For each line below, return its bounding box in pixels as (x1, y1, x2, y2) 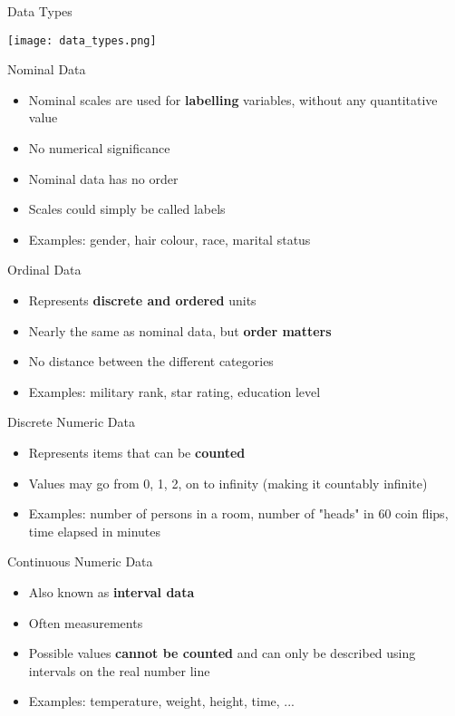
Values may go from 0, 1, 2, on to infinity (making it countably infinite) (28, 473, 428, 492)
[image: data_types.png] (7, 34, 157, 47)
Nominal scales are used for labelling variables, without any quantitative (28, 90, 438, 109)
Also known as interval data (28, 582, 195, 601)
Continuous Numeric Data (7, 552, 153, 571)
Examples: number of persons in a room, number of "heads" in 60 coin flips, (28, 504, 449, 523)
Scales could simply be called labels (28, 199, 226, 218)
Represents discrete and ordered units (28, 291, 257, 309)
